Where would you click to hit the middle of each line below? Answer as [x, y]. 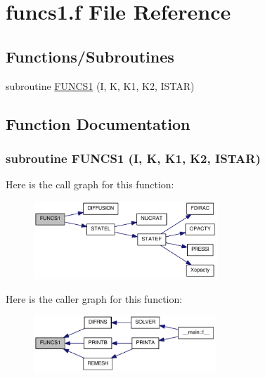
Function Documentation [98, 123]
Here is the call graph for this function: [90, 184]
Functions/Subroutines [90, 56]
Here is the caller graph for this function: [94, 298]
